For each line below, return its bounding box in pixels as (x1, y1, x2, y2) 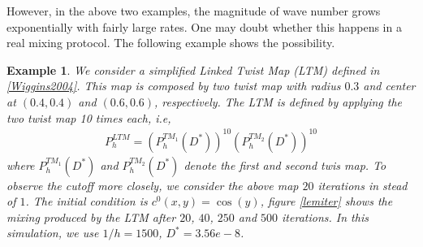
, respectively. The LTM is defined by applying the (154, 93, 403, 110)
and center (363, 77, 416, 94)
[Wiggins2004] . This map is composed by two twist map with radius (6, 77, 341, 94)
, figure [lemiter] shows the (260, 193, 393, 210)
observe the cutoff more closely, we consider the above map (6, 176, 299, 193)
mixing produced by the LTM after (6, 208, 176, 225)
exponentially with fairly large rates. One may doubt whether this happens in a (6, 18, 402, 35)
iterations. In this (282, 208, 369, 225)
